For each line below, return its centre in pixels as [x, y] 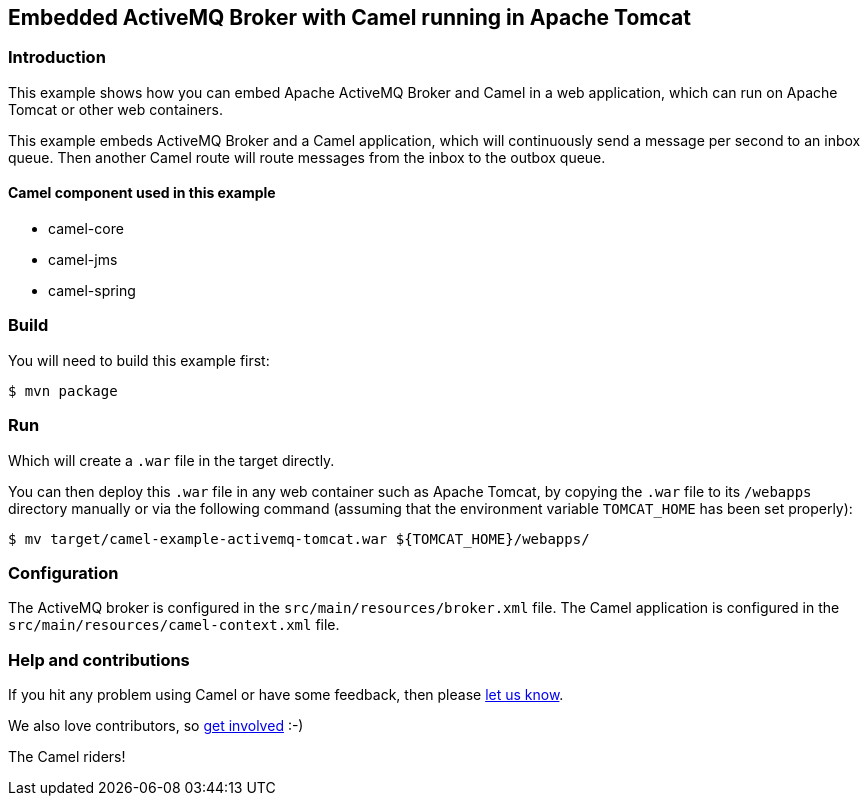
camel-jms [83, 260]
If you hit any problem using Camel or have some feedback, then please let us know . [286, 695]
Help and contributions [99, 659]
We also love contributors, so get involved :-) [156, 726]
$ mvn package [63, 390]
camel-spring [92, 291]
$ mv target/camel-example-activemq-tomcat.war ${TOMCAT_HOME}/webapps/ [299, 538]
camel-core [86, 229]
